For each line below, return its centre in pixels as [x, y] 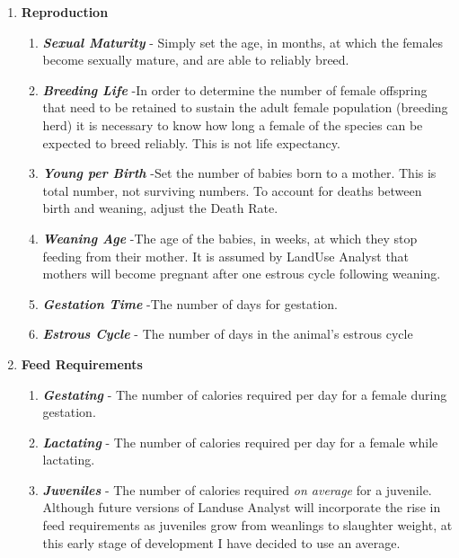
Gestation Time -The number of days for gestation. [190, 303]
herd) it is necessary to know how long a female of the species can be [233, 124]
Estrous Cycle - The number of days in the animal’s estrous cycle [228, 334]
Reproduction [65, 12]
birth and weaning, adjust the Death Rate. [160, 208]
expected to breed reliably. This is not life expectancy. [191, 142]
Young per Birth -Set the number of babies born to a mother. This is [239, 173]
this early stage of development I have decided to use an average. [221, 542]
